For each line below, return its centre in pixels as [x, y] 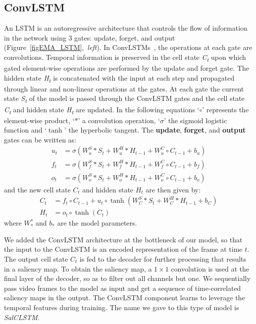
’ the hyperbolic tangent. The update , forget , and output [155, 130]
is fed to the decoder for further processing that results [163, 258]
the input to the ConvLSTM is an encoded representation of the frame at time [123, 249]
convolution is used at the [210, 268]
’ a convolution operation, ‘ [119, 120]
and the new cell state [37, 189]
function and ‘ [25, 130]
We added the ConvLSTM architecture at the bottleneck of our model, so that [123, 239]
